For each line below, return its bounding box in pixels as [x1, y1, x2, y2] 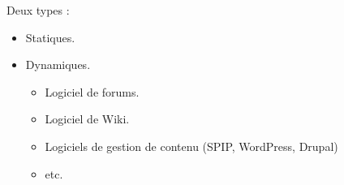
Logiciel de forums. [45, 83, 140, 100]
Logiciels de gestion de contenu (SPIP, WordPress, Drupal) [45, 137, 338, 154]
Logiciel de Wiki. [45, 110, 130, 127]
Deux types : [6, 2, 70, 18]
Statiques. [25, 28, 75, 45]
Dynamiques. [25, 56, 91, 73]
